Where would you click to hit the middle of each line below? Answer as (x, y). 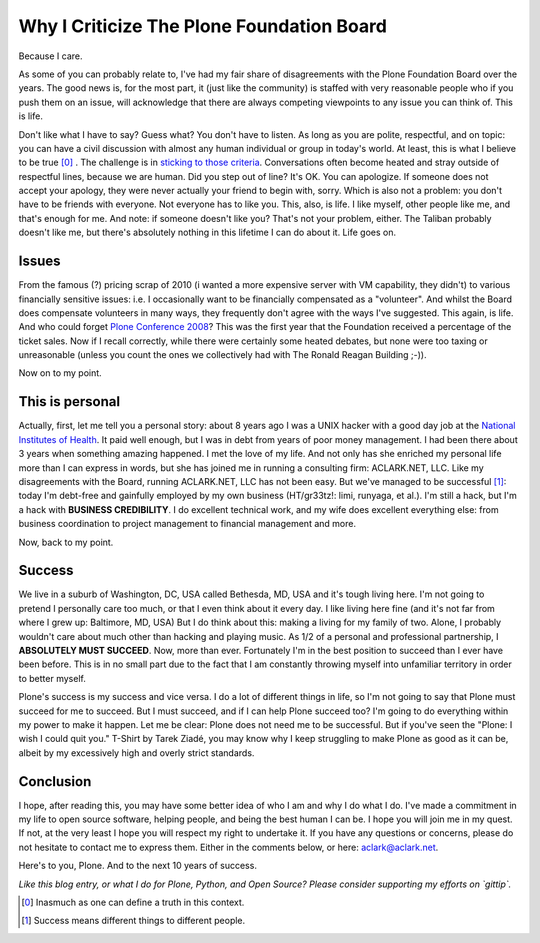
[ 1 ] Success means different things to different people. (133, 921)
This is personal (69, 401)
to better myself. (52, 678)
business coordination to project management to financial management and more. (187, 524)
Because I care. (51, 56)
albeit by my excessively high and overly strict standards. (136, 752)
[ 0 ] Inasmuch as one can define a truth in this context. (133, 902)
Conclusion (55, 781)
